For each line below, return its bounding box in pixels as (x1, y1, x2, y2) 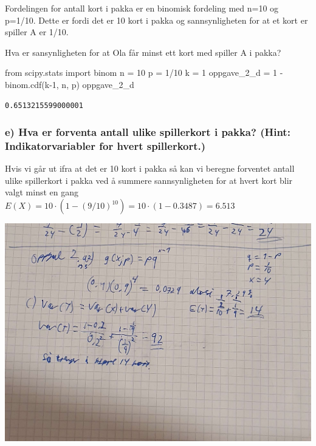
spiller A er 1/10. (5, 25, 69, 38)
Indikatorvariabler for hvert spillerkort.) (5, 138, 206, 153)
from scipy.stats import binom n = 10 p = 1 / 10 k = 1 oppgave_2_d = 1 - (5, 66, 283, 79)
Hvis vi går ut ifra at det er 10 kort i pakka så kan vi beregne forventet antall (5, 162, 295, 175)
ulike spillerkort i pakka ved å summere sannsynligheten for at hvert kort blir (5, 174, 293, 186)
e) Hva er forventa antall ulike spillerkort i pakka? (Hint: (5, 124, 290, 140)
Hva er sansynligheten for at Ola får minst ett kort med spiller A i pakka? (5, 46, 281, 58)
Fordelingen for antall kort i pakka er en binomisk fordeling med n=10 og (5, 2, 279, 14)
